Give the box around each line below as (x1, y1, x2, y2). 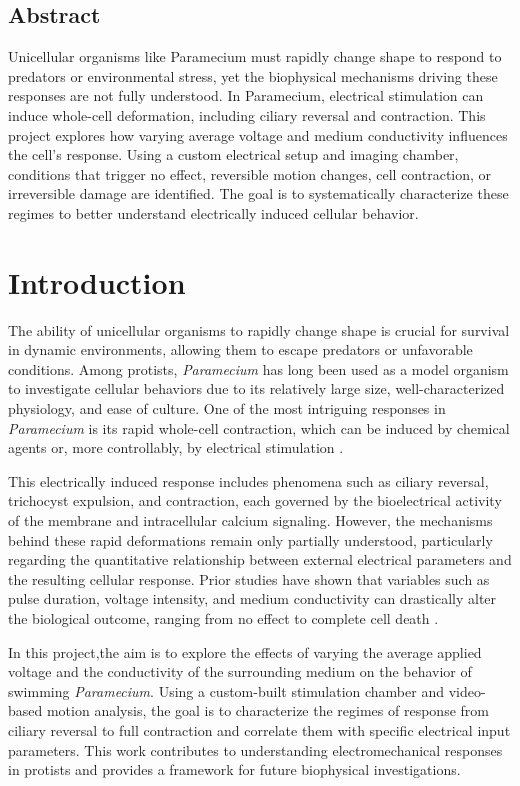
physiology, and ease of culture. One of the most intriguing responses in (8, 398, 446, 419)
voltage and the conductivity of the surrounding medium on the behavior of (8, 661, 472, 682)
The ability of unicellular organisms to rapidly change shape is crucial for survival (8, 319, 510, 340)
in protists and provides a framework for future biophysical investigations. (8, 759, 461, 780)
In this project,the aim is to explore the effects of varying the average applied (8, 641, 482, 662)
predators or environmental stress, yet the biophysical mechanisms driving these (8, 65, 498, 86)
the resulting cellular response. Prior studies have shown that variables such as (8, 568, 490, 589)
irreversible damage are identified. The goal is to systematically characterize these (8, 183, 509, 204)
